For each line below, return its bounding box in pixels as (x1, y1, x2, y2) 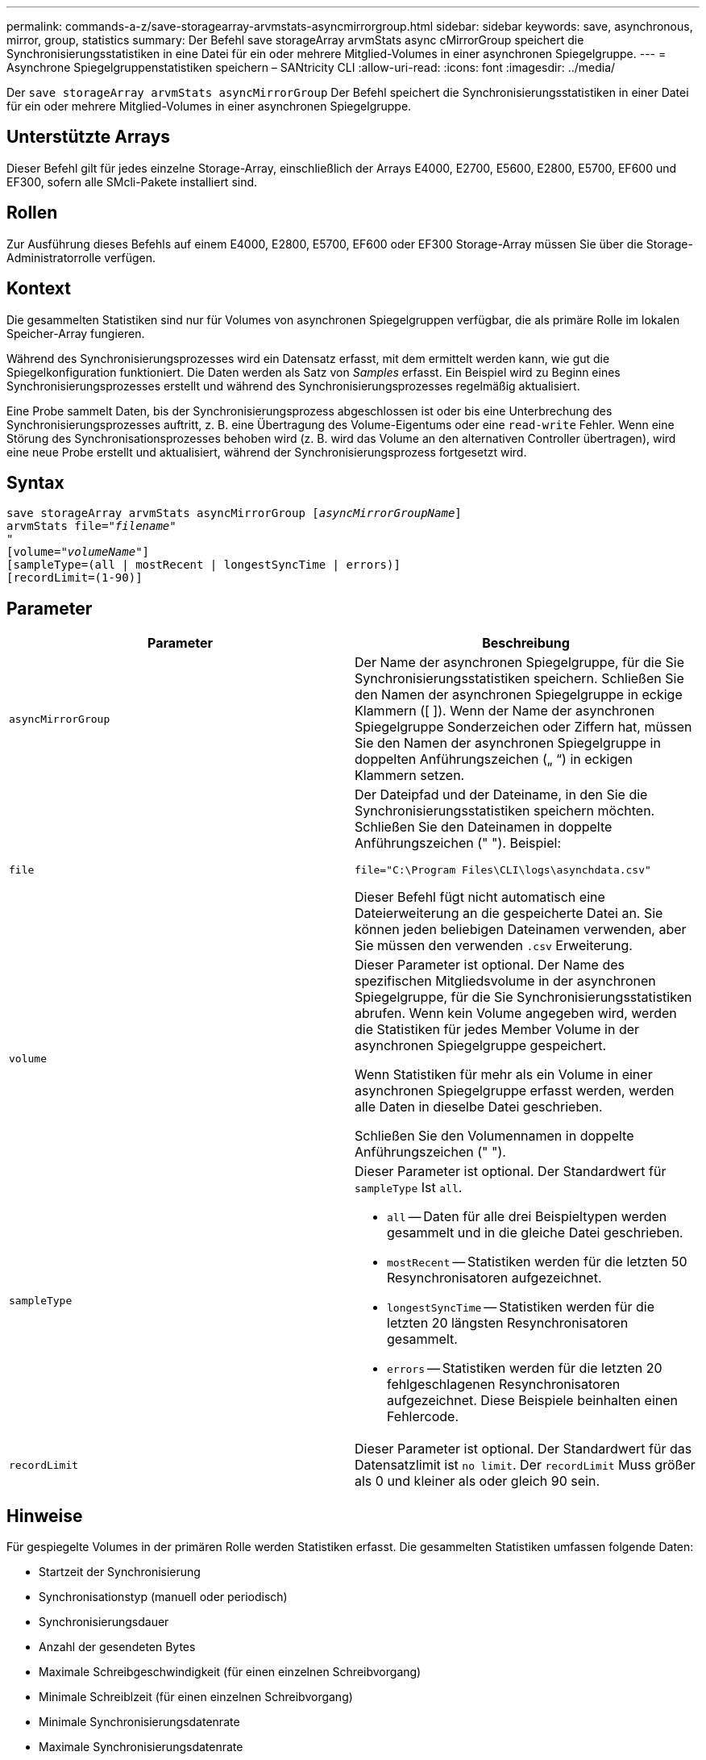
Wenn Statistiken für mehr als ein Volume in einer (355, 1066, 653, 1083)
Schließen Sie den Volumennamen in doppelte (355, 1128, 634, 1145)
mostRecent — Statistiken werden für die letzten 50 (387, 1253, 687, 1270)
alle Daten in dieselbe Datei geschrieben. (355, 1099, 603, 1116)
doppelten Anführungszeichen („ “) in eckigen (355, 751, 633, 768)
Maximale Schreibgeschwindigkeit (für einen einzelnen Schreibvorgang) (39, 1665, 422, 1679)
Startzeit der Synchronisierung (39, 1565, 201, 1579)
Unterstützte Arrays (6, 127, 171, 148)
